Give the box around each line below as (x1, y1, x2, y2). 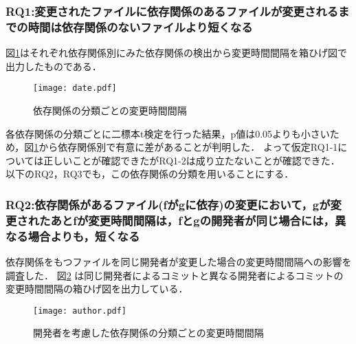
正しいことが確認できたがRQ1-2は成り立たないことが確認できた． (43, 153, 340, 167)
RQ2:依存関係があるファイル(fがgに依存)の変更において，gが (5, 195, 331, 213)
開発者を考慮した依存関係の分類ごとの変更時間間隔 (33, 325, 264, 340)
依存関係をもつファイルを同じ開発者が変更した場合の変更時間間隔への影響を (5, 255, 352, 269)
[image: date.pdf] (33, 83, 117, 94)
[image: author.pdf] (33, 305, 127, 316)
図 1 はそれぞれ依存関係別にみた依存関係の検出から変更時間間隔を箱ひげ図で (5, 45, 347, 60)
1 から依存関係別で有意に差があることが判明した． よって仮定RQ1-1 (34, 140, 338, 154)
